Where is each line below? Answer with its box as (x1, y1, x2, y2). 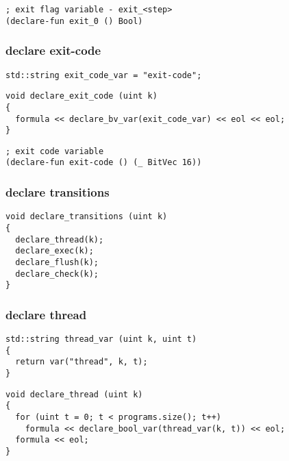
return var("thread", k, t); (15, 357, 148, 367)
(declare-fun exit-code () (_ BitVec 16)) (5, 158, 202, 168)
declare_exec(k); (15, 246, 94, 256)
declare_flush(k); (15, 257, 99, 267)
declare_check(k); (15, 269, 99, 279)
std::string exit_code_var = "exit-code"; (5, 70, 202, 80)
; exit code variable (5, 146, 104, 156)
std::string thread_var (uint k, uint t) (5, 334, 197, 345)
